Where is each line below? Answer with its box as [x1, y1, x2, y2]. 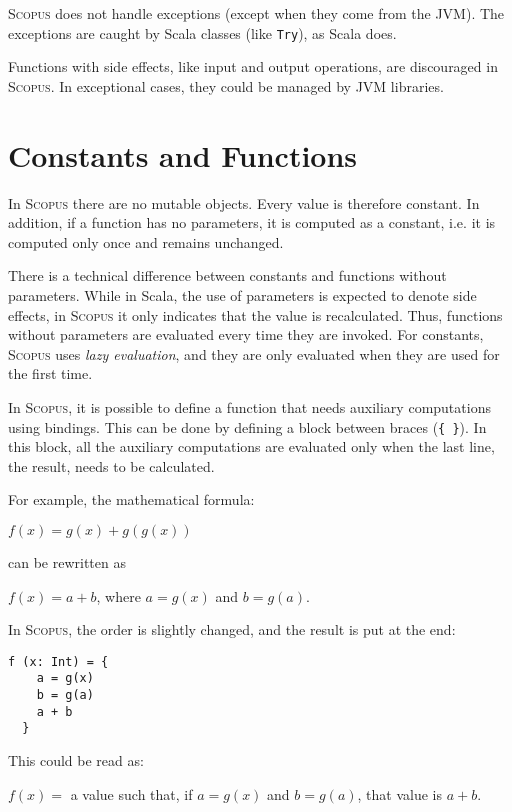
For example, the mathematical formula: [8, 489, 255, 510]
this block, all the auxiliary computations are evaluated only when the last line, [8, 436, 495, 457]
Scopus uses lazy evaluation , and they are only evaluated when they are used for [8, 343, 500, 364]
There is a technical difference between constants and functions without [8, 265, 447, 286]
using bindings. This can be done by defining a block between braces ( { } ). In [8, 416, 487, 437]
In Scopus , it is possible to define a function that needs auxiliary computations [8, 396, 491, 417]
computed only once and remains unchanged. [8, 231, 284, 252]
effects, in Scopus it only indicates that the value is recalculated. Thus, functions [8, 304, 503, 325]
